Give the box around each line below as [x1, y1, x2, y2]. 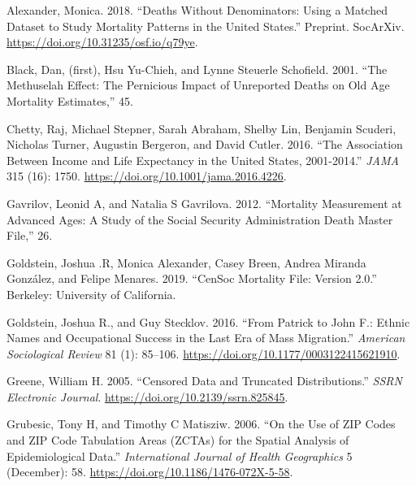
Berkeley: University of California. [6, 285, 176, 302]
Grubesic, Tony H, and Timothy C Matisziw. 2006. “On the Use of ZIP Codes [6, 415, 396, 432]
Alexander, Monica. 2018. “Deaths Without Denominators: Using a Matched [6, 2, 388, 18]
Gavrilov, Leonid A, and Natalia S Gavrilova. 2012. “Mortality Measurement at [6, 194, 402, 211]
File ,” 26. [6, 227, 53, 244]
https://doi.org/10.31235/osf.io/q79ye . [6, 33, 198, 50]
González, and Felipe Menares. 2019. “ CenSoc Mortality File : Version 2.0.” [6, 270, 377, 287]
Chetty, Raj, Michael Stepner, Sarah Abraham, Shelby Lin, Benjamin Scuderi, [6, 119, 396, 137]
